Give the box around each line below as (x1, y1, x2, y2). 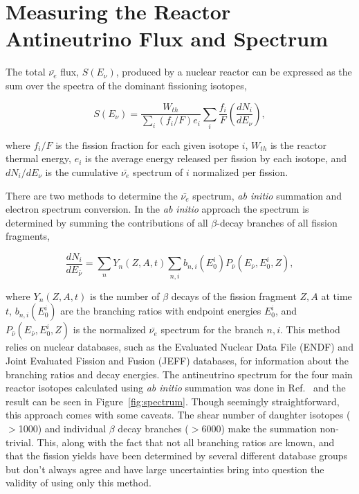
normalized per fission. (192, 165, 288, 179)
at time (321, 288, 352, 303)
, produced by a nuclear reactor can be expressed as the (116, 64, 352, 79)
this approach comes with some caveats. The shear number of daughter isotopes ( (6, 407, 351, 422)
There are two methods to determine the (6, 188, 178, 202)
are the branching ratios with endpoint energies (60, 303, 261, 318)
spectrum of (132, 165, 183, 179)
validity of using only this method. (6, 475, 151, 490)
